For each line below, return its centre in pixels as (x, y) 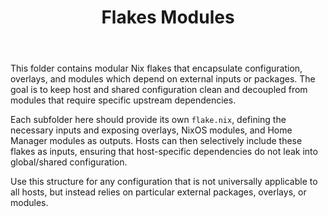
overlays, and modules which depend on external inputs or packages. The (163, 79)
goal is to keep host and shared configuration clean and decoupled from (159, 90)
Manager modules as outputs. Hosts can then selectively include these (156, 141)
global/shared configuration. (69, 162)
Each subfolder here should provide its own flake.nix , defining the (148, 120)
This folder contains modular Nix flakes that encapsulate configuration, (156, 68)
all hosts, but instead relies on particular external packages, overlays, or (158, 192)
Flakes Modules (168, 17)
